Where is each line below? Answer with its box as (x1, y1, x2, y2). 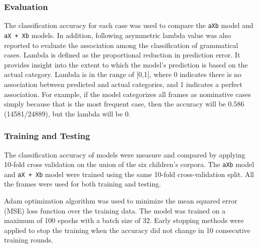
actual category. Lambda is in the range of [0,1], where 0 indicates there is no (4, 69, 241, 79)
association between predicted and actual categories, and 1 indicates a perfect (4, 78, 242, 89)
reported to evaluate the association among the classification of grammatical (4, 39, 238, 50)
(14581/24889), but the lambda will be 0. (4, 108, 131, 118)
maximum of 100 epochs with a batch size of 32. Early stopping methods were (4, 215, 244, 225)
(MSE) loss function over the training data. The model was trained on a (4, 205, 225, 215)
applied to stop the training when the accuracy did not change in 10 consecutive (4, 224, 250, 235)
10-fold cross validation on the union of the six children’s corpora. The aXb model (4, 159, 254, 169)
